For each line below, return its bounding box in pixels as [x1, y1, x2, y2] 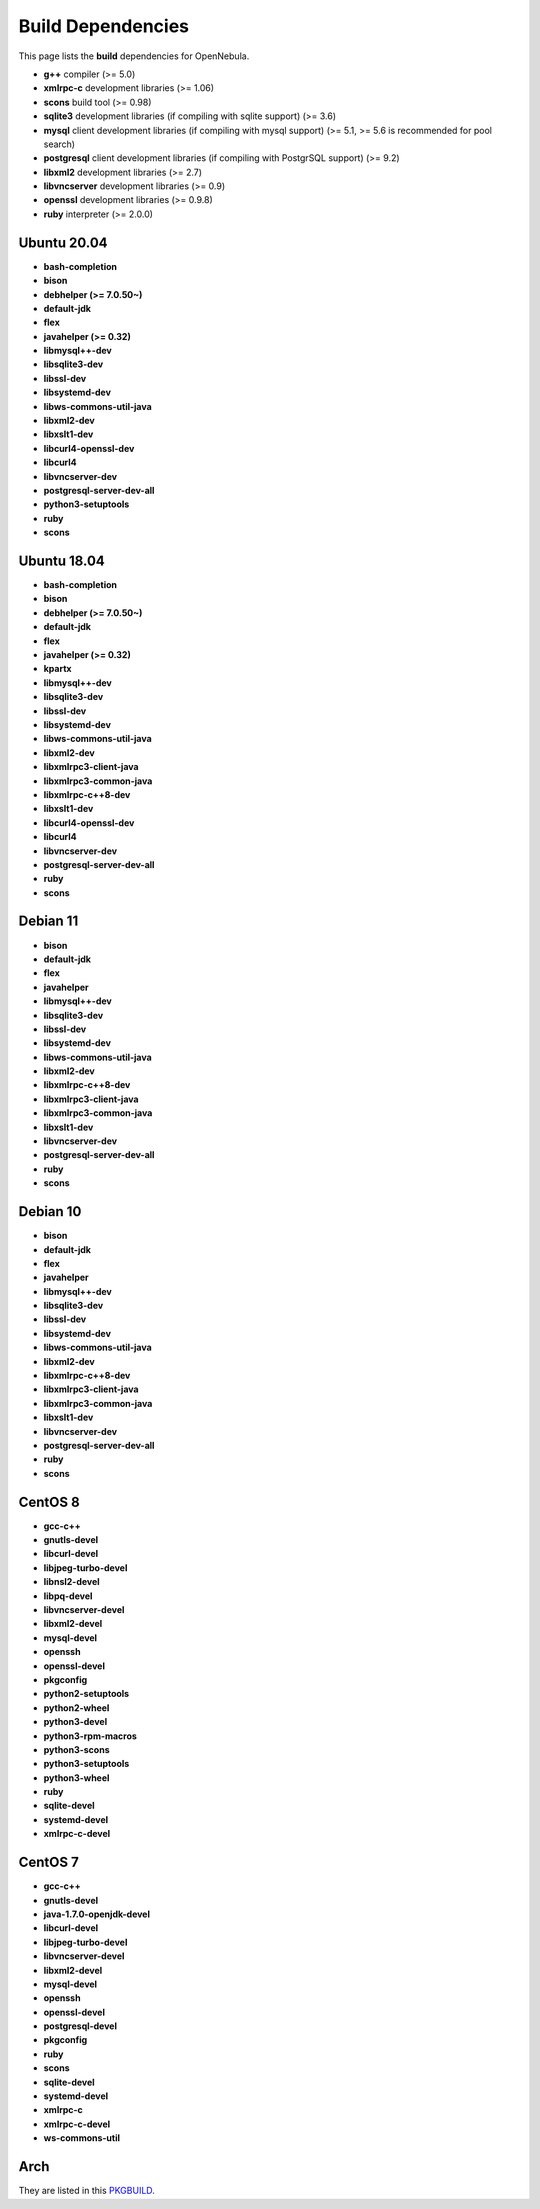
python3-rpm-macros [43, 1730, 137, 1742]
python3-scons [43, 1743, 110, 1755]
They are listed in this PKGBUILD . [18, 2185, 155, 2197]
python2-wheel [43, 1701, 110, 1714]
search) [43, 138, 75, 150]
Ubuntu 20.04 [18, 234, 109, 251]
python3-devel [43, 1716, 108, 1728]
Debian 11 [18, 913, 79, 930]
